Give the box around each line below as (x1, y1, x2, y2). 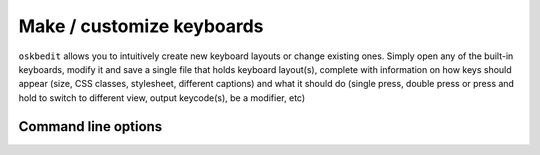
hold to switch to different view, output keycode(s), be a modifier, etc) (18, 91, 306, 104)
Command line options (18, 118, 163, 135)
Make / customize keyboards (18, 15, 264, 37)
